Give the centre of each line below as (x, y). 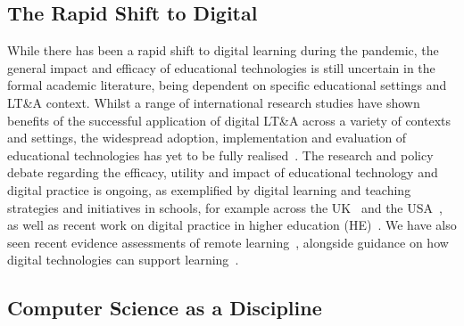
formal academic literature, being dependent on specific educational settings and (227, 85)
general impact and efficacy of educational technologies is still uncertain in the (221, 67)
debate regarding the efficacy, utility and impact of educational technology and (223, 172)
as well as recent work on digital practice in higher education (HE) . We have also (232, 225)
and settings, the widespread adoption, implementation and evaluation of (207, 138)
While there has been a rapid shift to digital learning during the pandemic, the (223, 50)
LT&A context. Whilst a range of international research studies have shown (214, 102)
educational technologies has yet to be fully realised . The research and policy (220, 155)
